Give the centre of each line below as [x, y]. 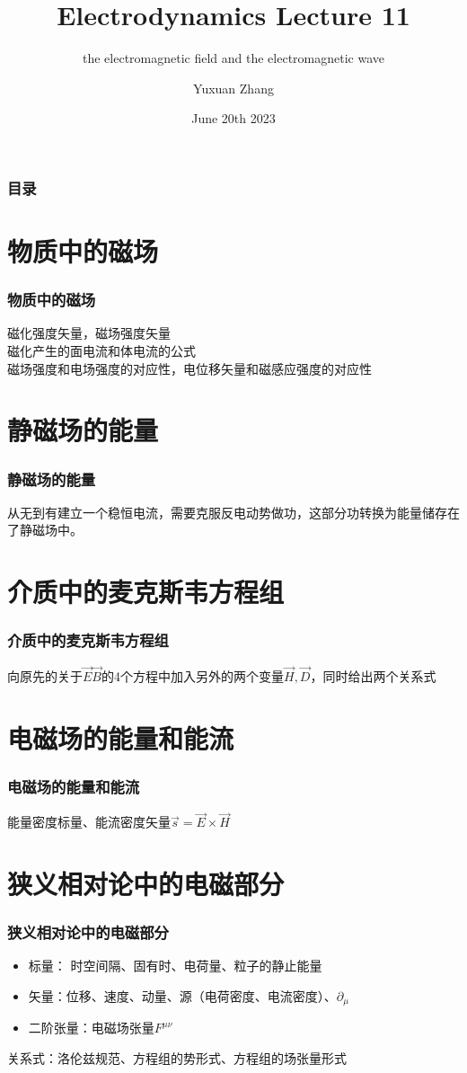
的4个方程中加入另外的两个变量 [192, 675]
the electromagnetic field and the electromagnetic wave [233, 58]
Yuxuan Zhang [233, 88]
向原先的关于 [45, 675]
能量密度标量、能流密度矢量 [89, 822]
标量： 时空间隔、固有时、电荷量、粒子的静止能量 [175, 966]
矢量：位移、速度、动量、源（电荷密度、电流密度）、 [182, 995]
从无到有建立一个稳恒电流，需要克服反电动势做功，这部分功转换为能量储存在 [233, 512]
